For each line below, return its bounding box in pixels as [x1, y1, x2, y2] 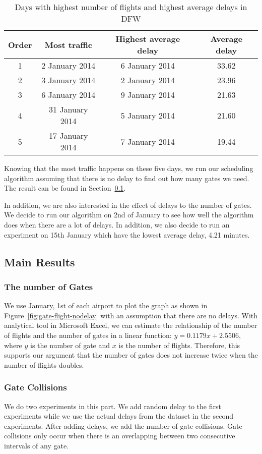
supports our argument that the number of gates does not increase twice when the [4, 350, 258, 360]
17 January [48, 130, 88, 141]
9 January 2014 [120, 89, 175, 100]
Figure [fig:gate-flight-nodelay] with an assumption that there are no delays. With [4, 310, 258, 320]
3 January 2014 [41, 74, 96, 86]
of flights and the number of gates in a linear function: [4, 329, 172, 340]
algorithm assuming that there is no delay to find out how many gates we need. [4, 173, 249, 183]
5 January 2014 [120, 109, 175, 121]
